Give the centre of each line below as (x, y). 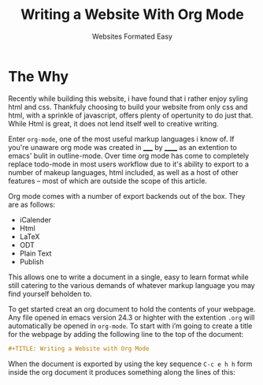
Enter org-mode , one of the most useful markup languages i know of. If (121, 139)
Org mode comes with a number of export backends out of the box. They (127, 196)
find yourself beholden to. (50, 293)
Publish (32, 261)
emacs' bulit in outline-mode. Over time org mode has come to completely (129, 155)
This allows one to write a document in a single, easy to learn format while (129, 277)
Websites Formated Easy (132, 36)
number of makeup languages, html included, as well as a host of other (123, 172)
